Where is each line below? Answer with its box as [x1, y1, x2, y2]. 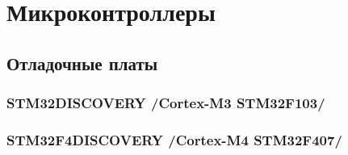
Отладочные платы [6, 50, 158, 75]
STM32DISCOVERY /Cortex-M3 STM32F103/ [6, 93, 325, 113]
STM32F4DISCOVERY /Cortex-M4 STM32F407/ [6, 129, 342, 149]
